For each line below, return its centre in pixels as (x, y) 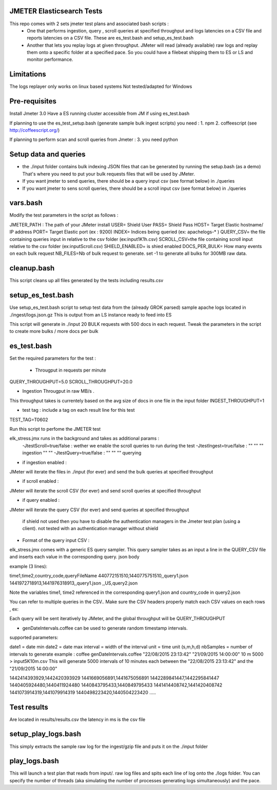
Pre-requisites (33, 101)
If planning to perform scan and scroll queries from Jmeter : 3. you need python (94, 139)
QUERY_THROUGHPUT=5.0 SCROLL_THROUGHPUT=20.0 (71, 382)
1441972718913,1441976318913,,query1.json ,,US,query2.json (74, 583)
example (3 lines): (28, 566)
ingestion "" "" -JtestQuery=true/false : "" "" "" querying (82, 453)
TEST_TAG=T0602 (29, 419)
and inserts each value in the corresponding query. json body (74, 557)
